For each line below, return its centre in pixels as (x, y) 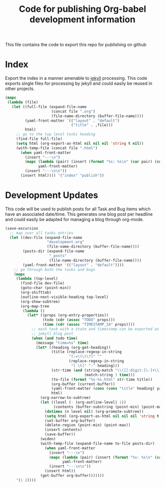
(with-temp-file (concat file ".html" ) (57, 148)
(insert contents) (63, 430)
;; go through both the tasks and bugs (55, 269)
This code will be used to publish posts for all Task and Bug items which (78, 209)
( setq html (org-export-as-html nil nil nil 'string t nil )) (80, 143)
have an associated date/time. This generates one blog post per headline (79, 214)
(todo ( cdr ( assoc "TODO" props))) (79, 320)
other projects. (20, 89)
